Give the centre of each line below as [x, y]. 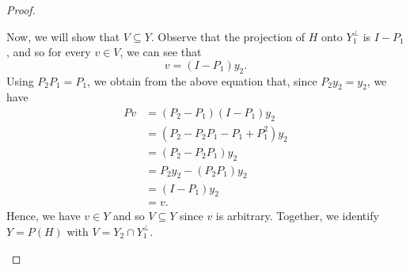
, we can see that [161, 52]
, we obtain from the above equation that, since [202, 80]
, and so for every [49, 52]
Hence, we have [44, 216]
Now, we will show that [63, 36]
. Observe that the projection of [228, 36]
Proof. [21, 10]
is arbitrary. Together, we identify [297, 216]
